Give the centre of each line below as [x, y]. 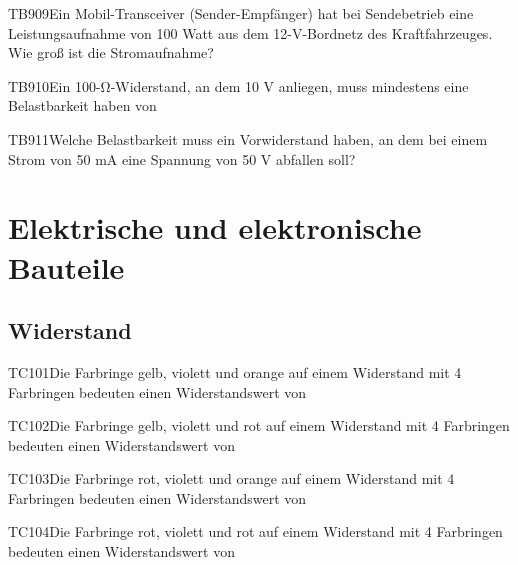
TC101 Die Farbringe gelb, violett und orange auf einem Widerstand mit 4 [235, 371]
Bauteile [66, 266]
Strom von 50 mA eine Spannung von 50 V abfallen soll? [182, 158]
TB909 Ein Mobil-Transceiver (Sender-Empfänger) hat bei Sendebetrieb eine [241, 13]
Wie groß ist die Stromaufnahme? [111, 52]
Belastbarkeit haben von [82, 105]
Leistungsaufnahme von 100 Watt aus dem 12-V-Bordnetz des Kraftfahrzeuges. [250, 32]
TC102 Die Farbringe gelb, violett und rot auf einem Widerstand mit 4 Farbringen [259, 425]
